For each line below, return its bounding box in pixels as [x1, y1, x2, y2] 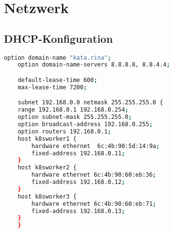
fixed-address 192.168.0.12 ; [31, 179, 125, 186]
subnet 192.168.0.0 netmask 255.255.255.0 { [17, 99, 163, 106]
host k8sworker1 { [17, 135, 77, 142]
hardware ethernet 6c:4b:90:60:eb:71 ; [31, 200, 157, 207]
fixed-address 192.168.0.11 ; [31, 149, 125, 157]
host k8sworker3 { [17, 193, 77, 200]
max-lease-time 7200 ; [17, 83, 87, 91]
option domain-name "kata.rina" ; [4, 54, 111, 61]
